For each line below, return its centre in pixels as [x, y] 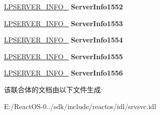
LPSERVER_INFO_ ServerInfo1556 [63, 73]
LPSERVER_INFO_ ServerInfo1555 [63, 56]
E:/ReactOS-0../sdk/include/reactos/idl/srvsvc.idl [80, 106]
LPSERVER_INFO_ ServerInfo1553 [63, 23]
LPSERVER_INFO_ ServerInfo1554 [63, 40]
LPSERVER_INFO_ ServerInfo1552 [63, 6]
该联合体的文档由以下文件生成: [53, 89]
